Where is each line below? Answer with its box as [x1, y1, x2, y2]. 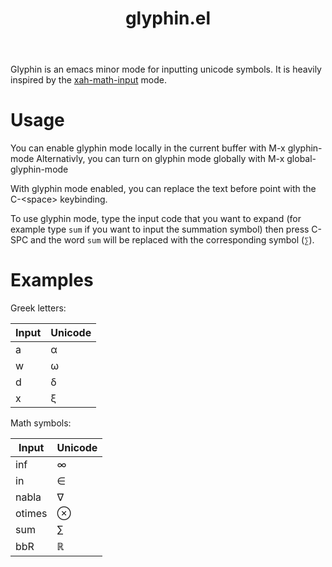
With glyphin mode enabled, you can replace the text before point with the [10, 183, 317, 195]
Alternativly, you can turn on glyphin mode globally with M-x [36, 153, 285, 165]
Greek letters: [10, 302, 67, 314]
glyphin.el [124, 7, 212, 30]
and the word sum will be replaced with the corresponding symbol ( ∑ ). [30, 234, 315, 246]
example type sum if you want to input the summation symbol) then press [10, 223, 310, 236]
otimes [15, 507, 48, 521]
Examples [10, 269, 94, 292]
